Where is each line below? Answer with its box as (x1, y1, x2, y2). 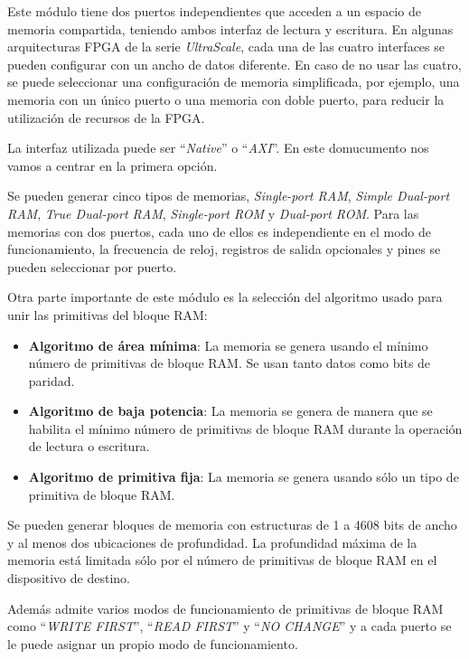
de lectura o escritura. (28, 437, 150, 456)
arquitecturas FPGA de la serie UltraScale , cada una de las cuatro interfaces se (7, 37, 445, 56)
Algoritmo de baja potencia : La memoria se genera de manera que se (28, 401, 433, 420)
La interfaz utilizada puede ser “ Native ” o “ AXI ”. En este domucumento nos (7, 138, 429, 157)
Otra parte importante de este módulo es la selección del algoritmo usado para (7, 287, 443, 306)
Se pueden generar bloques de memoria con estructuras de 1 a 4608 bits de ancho (7, 515, 457, 534)
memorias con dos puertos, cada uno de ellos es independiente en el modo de (7, 221, 432, 240)
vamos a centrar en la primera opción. (7, 155, 218, 174)
